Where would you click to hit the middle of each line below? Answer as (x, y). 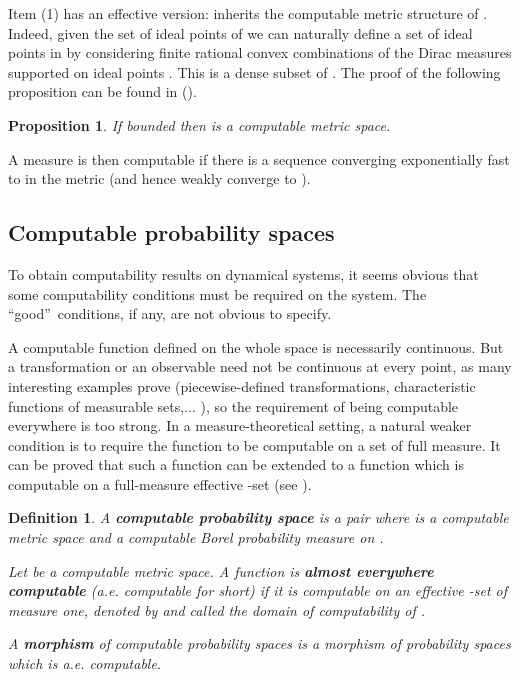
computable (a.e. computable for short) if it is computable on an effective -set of (258, 590)
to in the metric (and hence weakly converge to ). (159, 178)
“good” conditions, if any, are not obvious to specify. (170, 313)
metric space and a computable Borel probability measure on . (196, 537)
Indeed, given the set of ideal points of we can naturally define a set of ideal (240, 32)
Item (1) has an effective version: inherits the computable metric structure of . (248, 13)
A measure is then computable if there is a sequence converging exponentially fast (259, 158)
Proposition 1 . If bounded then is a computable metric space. (199, 124)
